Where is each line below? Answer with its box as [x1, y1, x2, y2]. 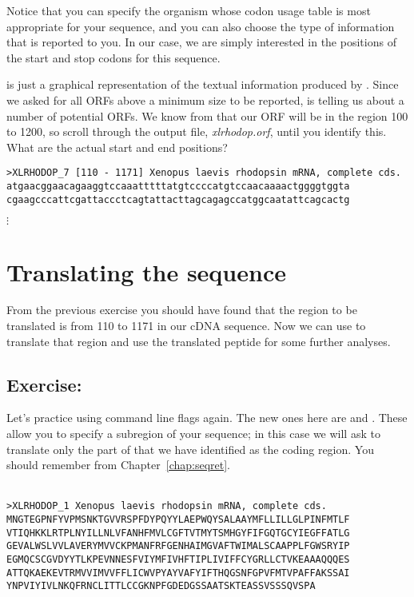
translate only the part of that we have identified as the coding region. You [6, 440, 374, 457]
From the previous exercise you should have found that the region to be [6, 301, 357, 318]
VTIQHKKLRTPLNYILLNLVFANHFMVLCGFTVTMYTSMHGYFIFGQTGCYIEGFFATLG [6, 527, 350, 539]
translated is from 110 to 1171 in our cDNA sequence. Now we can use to [6, 317, 366, 334]
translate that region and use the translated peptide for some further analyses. [6, 332, 391, 349]
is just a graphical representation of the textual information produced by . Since [6, 76, 399, 93]
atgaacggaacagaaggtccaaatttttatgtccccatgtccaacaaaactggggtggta [6, 181, 350, 192]
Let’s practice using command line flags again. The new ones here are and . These [6, 409, 408, 426]
